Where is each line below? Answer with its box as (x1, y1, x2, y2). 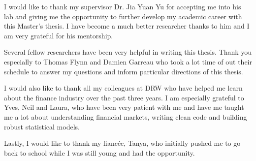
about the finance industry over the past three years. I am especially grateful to (4, 92, 244, 102)
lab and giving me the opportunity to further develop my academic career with (4, 11, 242, 21)
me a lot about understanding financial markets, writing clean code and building (4, 111, 247, 122)
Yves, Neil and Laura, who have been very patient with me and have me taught (4, 102, 244, 112)
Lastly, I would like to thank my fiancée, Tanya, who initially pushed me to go (4, 138, 241, 148)
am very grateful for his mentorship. (4, 30, 113, 40)
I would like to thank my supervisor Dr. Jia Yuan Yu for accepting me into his (4, 1, 241, 11)
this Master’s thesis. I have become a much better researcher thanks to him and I (4, 21, 250, 31)
